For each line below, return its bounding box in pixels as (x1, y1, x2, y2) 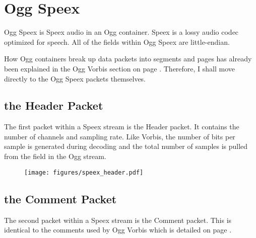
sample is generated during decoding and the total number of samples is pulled (4, 141, 248, 151)
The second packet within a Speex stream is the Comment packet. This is (4, 214, 232, 225)
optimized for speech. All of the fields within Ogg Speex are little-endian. (4, 36, 230, 47)
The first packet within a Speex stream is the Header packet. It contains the (4, 121, 239, 132)
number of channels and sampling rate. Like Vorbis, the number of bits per (4, 131, 235, 141)
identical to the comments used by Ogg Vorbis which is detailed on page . (4, 224, 232, 235)
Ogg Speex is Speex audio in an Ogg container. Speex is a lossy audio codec (4, 27, 239, 37)
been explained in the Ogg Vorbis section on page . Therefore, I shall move (4, 63, 235, 73)
